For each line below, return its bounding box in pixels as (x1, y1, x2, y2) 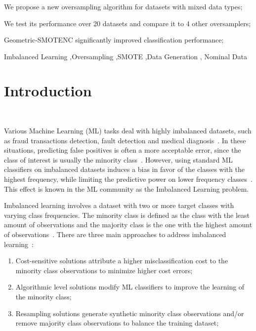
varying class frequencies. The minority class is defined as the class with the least (4, 209, 250, 220)
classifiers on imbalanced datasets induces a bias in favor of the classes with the (4, 164, 245, 174)
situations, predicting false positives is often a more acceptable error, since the (4, 145, 241, 155)
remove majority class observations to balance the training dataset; (15, 318, 219, 328)
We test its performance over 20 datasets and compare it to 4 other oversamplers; (4, 18, 251, 28)
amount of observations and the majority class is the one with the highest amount (4, 219, 253, 230)
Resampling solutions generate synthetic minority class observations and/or (15, 308, 244, 318)
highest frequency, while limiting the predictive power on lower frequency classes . (4, 174, 253, 184)
